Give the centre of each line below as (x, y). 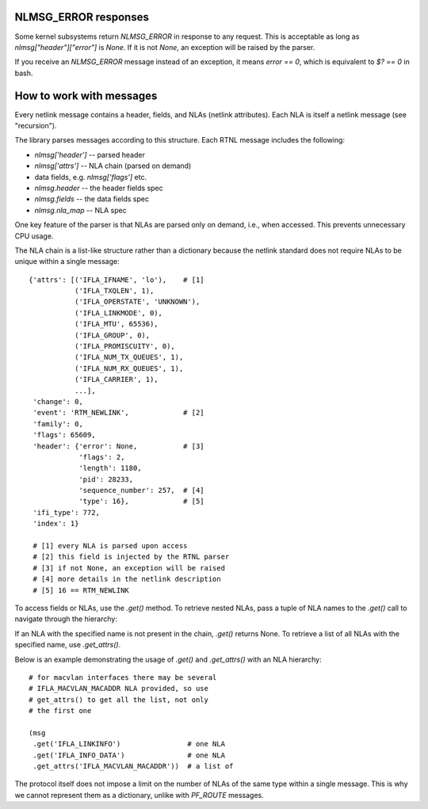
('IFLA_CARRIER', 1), (116, 380)
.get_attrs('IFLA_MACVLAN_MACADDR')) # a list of (133, 766)
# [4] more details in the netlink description (127, 579)
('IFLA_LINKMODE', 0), (118, 313)
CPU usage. (34, 236)
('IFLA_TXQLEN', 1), (114, 291)
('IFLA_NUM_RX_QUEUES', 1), (129, 368)
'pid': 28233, (106, 479)
